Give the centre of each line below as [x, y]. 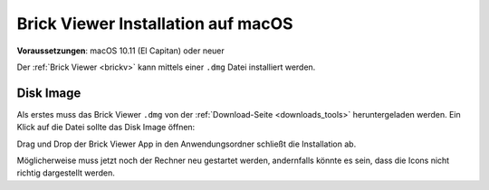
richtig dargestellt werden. [66, 173]
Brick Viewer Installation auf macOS [155, 24]
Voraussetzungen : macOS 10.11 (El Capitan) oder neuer [121, 51]
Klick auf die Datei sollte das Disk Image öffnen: [106, 128]
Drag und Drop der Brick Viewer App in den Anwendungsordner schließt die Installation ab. [187, 144]
